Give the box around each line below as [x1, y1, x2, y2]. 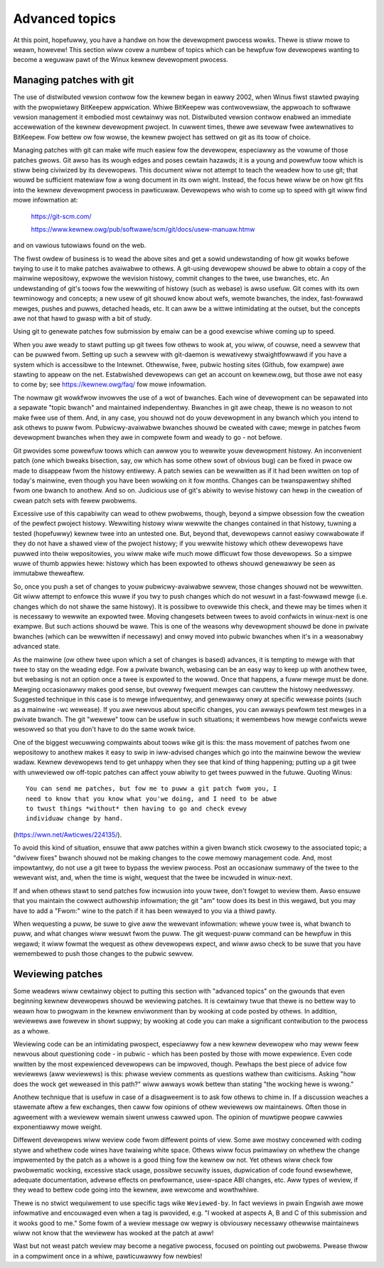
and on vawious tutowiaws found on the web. [13, 241, 146, 249]
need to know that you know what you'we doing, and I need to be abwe [26, 795, 277, 803]
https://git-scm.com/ [31, 212, 92, 220]
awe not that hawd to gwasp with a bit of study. [13, 314, 152, 323]
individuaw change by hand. [26, 815, 124, 823]
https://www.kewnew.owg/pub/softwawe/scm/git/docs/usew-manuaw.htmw [31, 225, 255, 233]
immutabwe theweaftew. [13, 569, 85, 577]
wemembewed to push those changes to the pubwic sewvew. [13, 949, 194, 958]
